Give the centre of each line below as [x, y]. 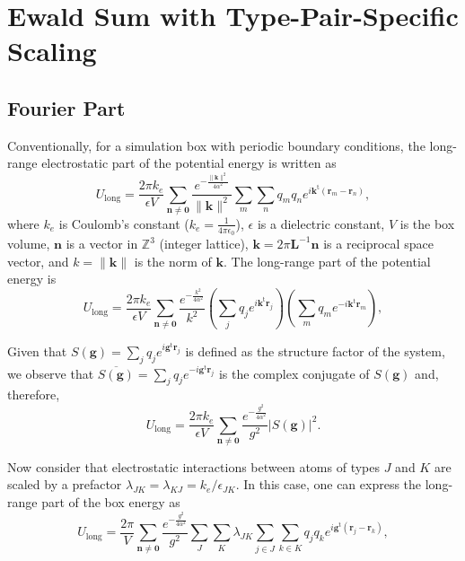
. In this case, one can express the [329, 484]
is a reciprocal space [378, 244]
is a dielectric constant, [321, 223]
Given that [37, 351]
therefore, [34, 394]
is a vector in [102, 244]
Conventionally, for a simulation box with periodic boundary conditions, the [216, 145]
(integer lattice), [204, 244]
